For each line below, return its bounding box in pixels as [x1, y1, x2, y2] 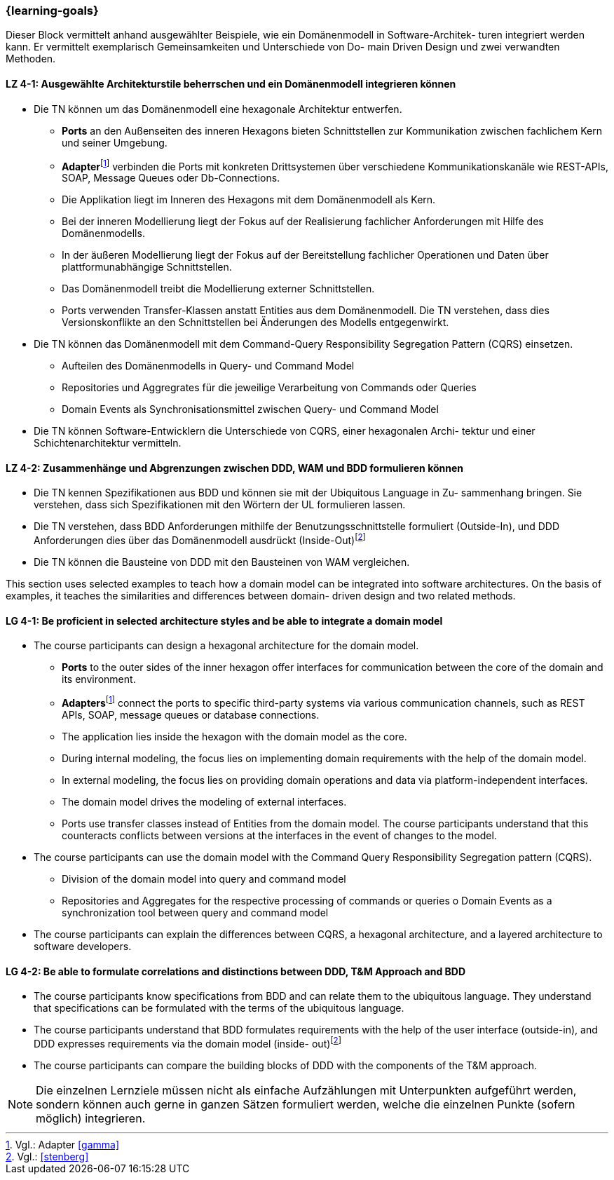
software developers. [34, 940, 132, 952]
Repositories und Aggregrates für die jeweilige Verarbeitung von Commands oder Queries [62, 381, 477, 394]
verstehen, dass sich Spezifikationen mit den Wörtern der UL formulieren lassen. [34, 499, 406, 511]
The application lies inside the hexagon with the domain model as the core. [62, 731, 407, 742]
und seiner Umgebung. [62, 136, 168, 149]
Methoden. [6, 53, 56, 65]
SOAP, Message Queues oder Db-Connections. [62, 172, 280, 184]
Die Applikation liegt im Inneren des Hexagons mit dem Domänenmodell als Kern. [62, 194, 436, 206]
